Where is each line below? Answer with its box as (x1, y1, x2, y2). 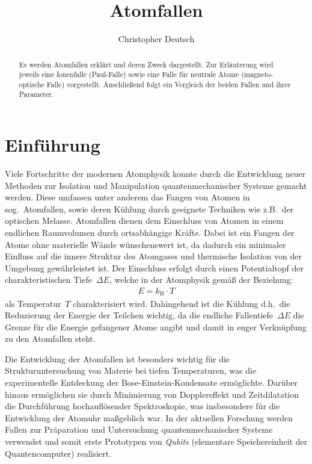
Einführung (5, 132, 100, 157)
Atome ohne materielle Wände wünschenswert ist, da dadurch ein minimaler (5, 238, 286, 250)
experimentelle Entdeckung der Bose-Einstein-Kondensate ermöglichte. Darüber (5, 376, 298, 389)
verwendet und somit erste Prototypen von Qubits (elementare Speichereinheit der (5, 435, 308, 448)
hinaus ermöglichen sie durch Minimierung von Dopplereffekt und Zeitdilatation (5, 388, 299, 400)
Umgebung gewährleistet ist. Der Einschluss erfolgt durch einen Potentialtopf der (5, 261, 304, 274)
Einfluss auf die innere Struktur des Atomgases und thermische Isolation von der (5, 250, 302, 262)
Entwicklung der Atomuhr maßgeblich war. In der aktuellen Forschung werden (5, 411, 293, 424)
